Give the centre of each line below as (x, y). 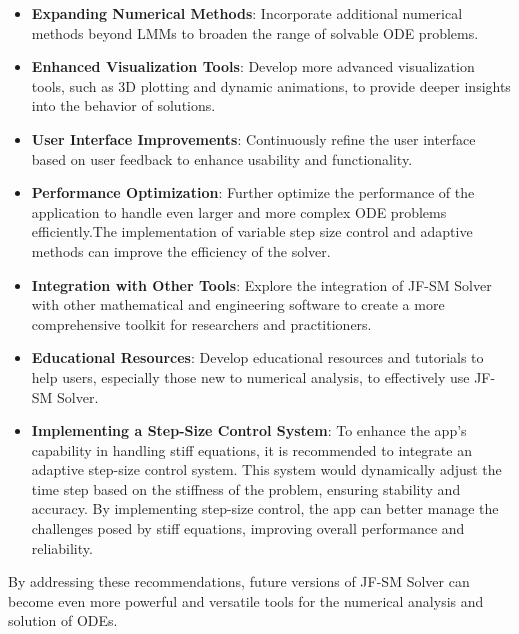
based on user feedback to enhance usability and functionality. (222, 158)
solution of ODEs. (63, 620)
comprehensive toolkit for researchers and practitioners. (201, 323)
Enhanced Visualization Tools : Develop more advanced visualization (253, 66)
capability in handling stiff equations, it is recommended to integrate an (251, 449)
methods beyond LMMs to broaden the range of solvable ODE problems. (255, 32)
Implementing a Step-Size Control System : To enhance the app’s (249, 430)
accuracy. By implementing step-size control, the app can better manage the (265, 508)
